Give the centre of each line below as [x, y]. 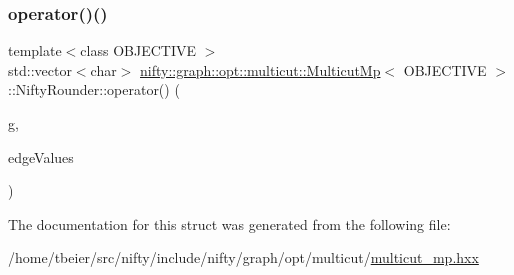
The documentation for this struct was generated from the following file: [229, 223]
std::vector [40, 69]
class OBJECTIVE [138, 50]
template [35, 50]
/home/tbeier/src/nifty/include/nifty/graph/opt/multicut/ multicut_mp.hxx [243, 257]
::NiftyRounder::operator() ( [94, 89]
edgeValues [41, 156]
